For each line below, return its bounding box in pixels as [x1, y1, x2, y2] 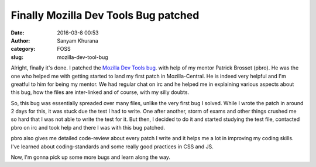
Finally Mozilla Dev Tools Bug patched [11, 9, 200, 22]
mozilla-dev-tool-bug [57, 53, 108, 61]
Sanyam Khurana [57, 37, 98, 44]
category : [11, 46, 36, 53]
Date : [11, 29, 25, 36]
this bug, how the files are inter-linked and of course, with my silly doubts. [11, 89, 190, 96]
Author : [11, 37, 30, 44]
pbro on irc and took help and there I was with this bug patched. [11, 124, 166, 131]
